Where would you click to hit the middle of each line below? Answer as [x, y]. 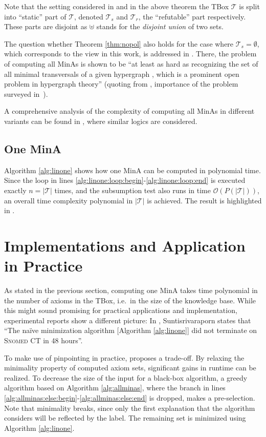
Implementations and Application [125, 245]
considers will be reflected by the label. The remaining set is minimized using [125, 418]
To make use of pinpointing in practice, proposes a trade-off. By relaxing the [124, 357]
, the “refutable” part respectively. [192, 16]
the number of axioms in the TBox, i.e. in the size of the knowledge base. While [130, 300]
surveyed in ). [26, 93]
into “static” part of [35, 16]
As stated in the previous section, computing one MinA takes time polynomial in [131, 290]
